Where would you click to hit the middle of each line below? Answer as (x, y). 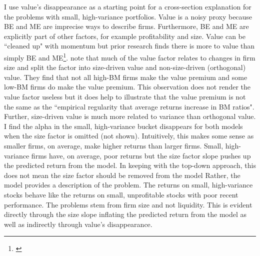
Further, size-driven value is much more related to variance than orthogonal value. (130, 116)
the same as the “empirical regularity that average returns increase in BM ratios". (129, 106)
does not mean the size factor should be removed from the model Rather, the (122, 175)
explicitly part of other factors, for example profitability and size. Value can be (125, 36)
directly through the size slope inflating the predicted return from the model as (125, 214)
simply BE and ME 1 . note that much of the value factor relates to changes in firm (130, 56)
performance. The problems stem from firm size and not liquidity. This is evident (128, 204)
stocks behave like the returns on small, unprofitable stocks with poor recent (121, 194)
